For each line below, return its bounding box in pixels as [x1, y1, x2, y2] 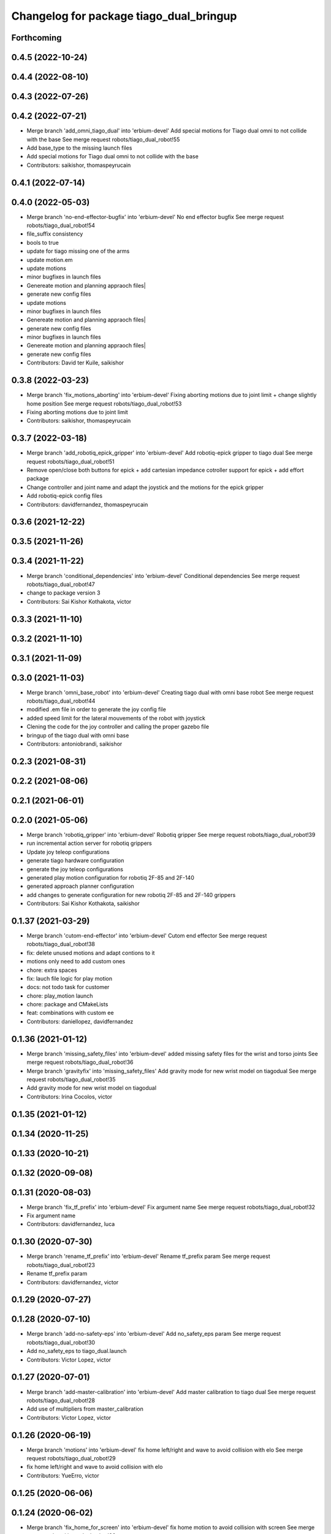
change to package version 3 [26, 589, 101, 596]
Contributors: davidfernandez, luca [26, 1220, 115, 1228]
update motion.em [26, 256, 73, 263]
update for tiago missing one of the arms [26, 247, 130, 255]
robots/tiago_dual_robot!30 [26, 1338, 95, 1346]
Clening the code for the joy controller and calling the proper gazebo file [26, 723, 210, 730]
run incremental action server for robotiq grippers [26, 839, 153, 847]
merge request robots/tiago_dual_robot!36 [26, 1058, 134, 1066]
